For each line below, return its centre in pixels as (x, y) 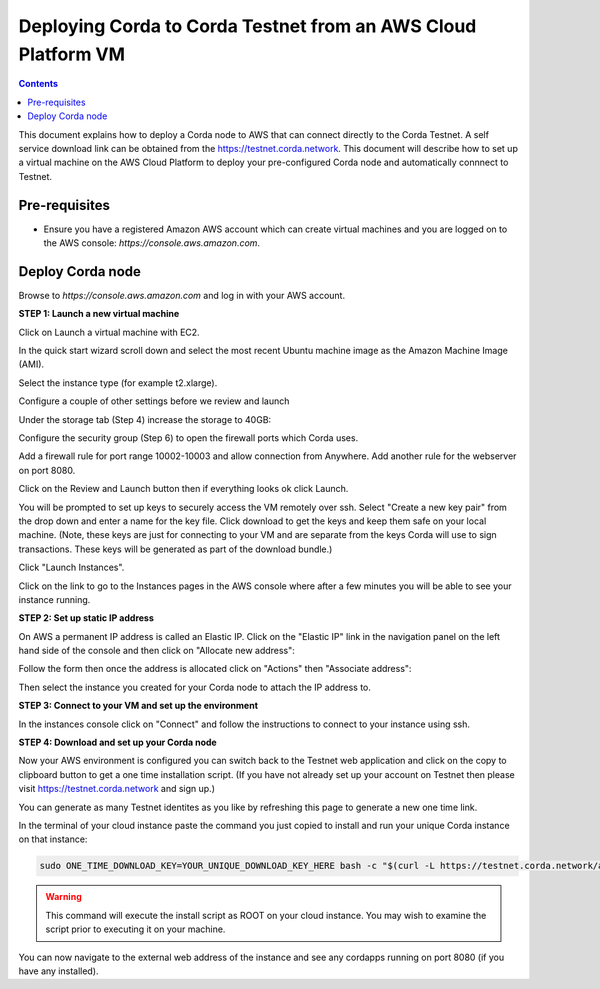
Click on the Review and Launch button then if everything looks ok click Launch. (183, 489)
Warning (63, 897)
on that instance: (53, 839)
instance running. (54, 599)
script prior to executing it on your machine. (135, 929)
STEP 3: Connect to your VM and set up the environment (138, 706)
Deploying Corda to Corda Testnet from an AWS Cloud (247, 26)
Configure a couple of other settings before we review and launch (154, 401)
